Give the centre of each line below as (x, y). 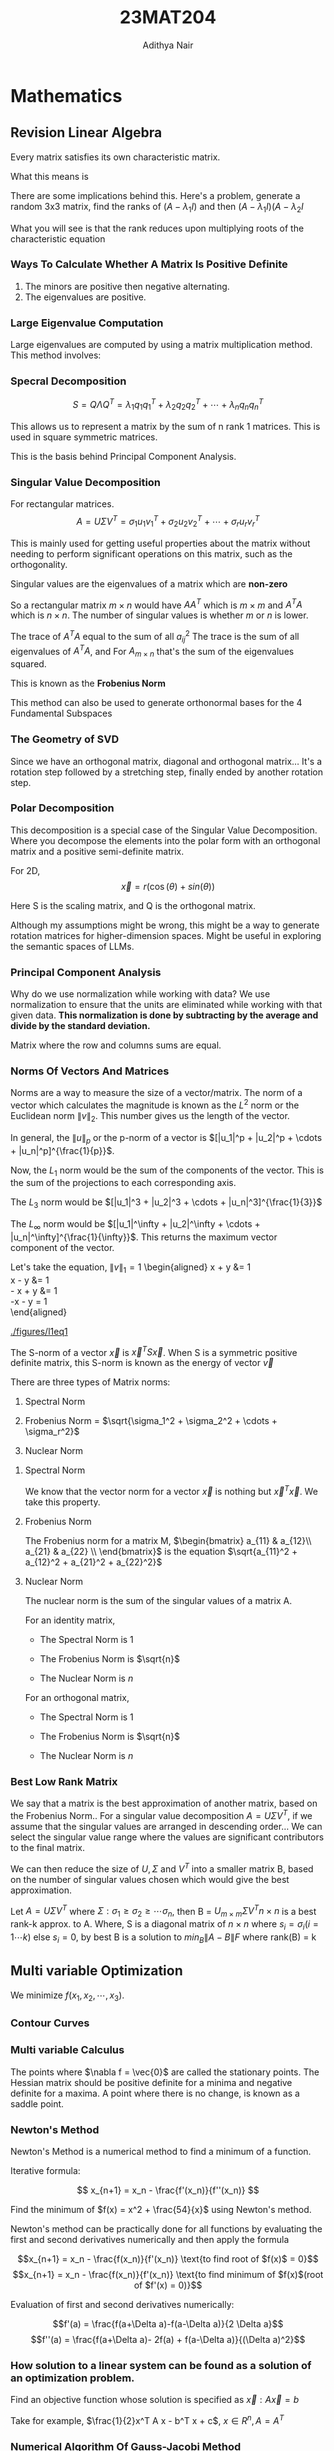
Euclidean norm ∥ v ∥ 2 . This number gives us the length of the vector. (150, 1117)
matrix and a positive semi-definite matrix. (97, 851)
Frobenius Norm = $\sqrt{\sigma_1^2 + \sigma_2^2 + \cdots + (151, 1421)
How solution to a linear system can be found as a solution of (161, 2365)
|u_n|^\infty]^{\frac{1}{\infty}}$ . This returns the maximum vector (144, 1237)
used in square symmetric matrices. (84, 437)
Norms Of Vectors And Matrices (90, 1071)
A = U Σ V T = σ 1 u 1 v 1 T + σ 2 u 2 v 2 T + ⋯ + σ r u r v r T (168, 522)
